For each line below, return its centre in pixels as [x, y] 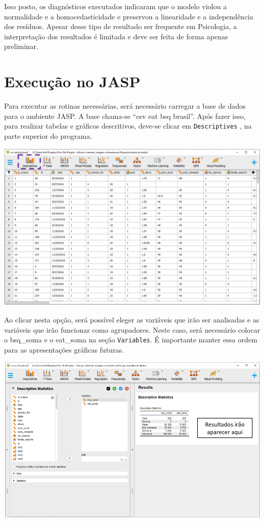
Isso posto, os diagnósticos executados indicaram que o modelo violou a [115, 6]
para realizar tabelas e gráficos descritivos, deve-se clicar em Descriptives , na [128, 126]
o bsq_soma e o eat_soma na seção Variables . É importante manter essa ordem [131, 340]
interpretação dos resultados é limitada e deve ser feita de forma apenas [116, 36]
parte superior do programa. [48, 135]
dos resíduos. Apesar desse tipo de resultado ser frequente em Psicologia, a [121, 26]
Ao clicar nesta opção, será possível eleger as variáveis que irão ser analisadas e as [132, 320]
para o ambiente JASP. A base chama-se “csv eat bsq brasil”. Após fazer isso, [125, 116]
